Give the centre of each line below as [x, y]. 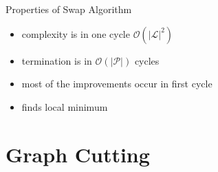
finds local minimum [65, 106]
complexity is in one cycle [76, 33]
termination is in [57, 60]
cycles [147, 60]
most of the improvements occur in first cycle [117, 84]
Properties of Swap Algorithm [69, 9]
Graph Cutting [78, 154]
